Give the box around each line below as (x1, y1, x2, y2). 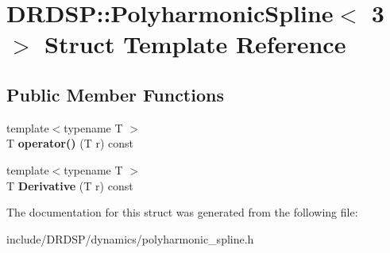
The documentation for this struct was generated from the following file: (6, 204, 358, 220)
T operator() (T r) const (6, 135, 133, 151)
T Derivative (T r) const (6, 177, 133, 194)
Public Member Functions (6, 82, 224, 106)
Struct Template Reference (44, 28, 346, 60)
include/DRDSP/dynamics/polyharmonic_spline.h (6, 230, 254, 247)
